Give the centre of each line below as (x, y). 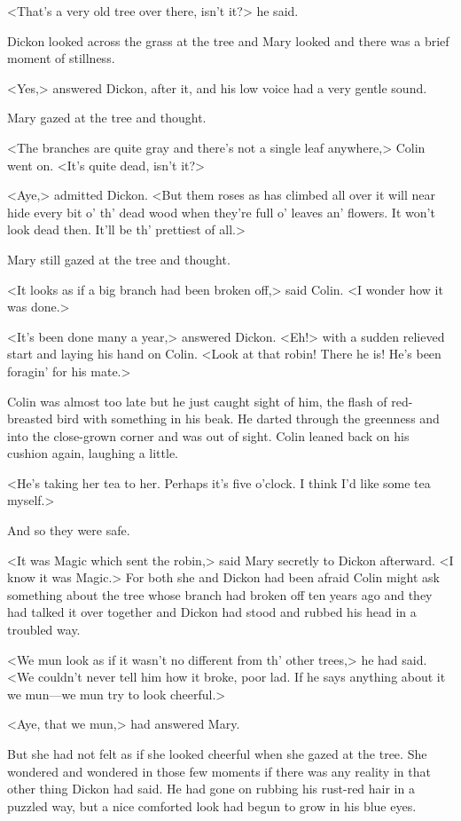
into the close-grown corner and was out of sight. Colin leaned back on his (208, 435)
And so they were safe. (69, 530)
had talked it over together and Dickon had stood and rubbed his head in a (212, 612)
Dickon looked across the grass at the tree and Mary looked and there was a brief (228, 40)
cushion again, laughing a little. (93, 453)
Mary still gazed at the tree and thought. (119, 259)
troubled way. (44, 630)
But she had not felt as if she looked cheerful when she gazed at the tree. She (217, 754)
